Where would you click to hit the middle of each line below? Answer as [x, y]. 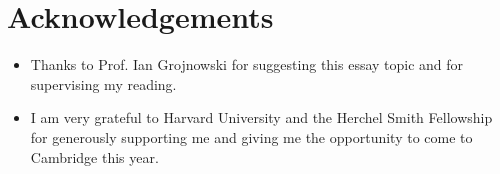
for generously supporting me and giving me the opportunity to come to [251, 136]
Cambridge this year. [94, 156]
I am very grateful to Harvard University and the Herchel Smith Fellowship [261, 117]
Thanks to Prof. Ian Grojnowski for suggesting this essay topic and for [247, 64]
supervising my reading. [103, 83]
